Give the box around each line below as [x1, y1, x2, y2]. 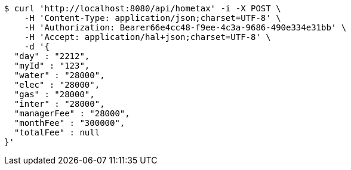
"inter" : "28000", [14, 99, 105, 109]
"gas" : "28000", [14, 89, 95, 99]
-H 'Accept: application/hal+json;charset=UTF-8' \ [24, 32, 271, 42]
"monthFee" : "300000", [14, 118, 125, 128]
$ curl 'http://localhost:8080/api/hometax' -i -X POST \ [4, 4, 281, 13]
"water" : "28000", [14, 70, 105, 80]
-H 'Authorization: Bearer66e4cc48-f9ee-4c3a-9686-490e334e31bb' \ [24, 23, 347, 32]
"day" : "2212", [14, 51, 90, 61]
